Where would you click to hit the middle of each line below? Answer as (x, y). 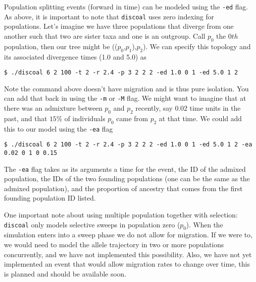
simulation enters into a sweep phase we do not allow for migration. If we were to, (128, 235)
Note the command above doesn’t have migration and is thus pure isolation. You (127, 88)
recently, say (154, 108)
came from (132, 118)
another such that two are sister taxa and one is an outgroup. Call (105, 35)
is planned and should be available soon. (65, 273)
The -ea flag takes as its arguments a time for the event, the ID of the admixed (125, 169)
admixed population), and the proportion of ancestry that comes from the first (123, 188)
